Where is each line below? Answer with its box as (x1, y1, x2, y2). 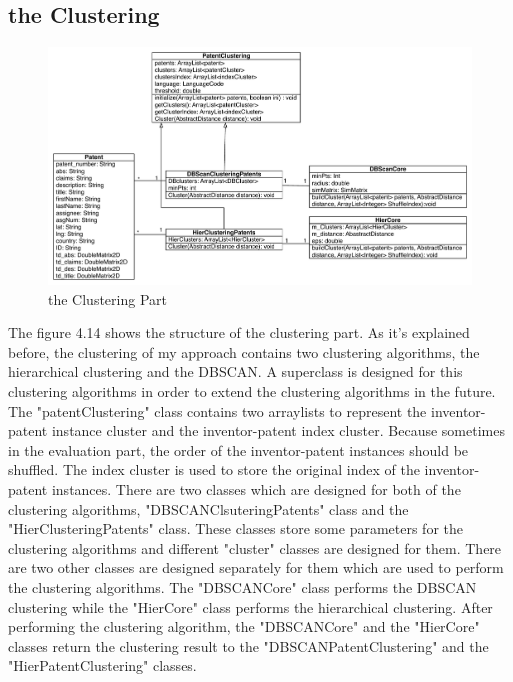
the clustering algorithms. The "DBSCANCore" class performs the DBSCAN (8, 577, 477, 597)
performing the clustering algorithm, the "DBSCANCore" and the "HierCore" (8, 616, 480, 637)
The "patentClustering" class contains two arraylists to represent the (8, 400, 427, 421)
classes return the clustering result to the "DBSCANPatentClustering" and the (8, 635, 489, 656)
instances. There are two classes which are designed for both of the (51, 479, 461, 500)
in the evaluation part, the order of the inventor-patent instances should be (8, 439, 469, 460)
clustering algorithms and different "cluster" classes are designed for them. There (8, 537, 502, 558)
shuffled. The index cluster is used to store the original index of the (8, 459, 420, 480)
